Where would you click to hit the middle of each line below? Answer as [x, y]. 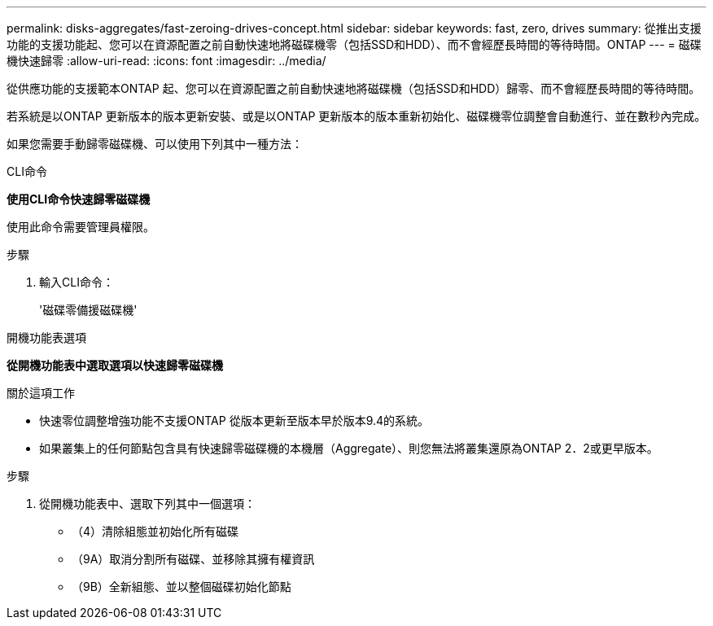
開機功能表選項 [46, 337]
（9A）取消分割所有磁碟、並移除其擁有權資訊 [193, 559]
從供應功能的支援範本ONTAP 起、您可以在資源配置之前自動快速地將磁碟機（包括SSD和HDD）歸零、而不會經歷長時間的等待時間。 [354, 88]
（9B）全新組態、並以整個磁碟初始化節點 [182, 587]
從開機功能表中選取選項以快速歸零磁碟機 [115, 365]
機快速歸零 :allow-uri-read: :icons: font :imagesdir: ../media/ [166, 61]
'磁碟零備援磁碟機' [88, 310]
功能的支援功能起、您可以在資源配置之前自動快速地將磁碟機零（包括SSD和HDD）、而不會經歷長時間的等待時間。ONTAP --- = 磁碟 [354, 44]
